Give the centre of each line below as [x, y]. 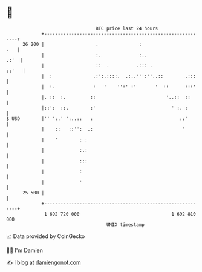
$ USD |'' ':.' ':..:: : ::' [97, 118]
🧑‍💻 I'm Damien [25, 250]
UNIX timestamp [125, 224]
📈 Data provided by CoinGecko [46, 236]
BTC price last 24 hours [127, 28]
